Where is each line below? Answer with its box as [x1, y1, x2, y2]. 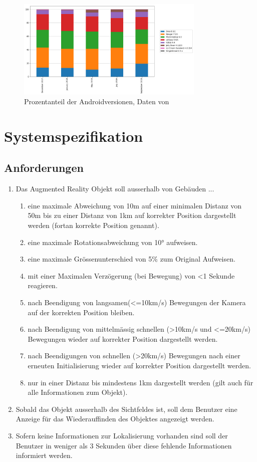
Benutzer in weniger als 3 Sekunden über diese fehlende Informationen [16, 440, 232, 450]
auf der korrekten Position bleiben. [28, 307, 135, 317]
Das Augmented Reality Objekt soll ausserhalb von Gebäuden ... [16, 183, 214, 194]
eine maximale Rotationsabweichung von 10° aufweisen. [28, 237, 198, 247]
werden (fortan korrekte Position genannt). [28, 220, 159, 230]
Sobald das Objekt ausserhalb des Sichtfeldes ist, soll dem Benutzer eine [16, 403, 237, 414]
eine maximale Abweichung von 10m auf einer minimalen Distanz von [28, 200, 242, 210]
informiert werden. [16, 450, 73, 460]
